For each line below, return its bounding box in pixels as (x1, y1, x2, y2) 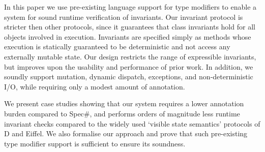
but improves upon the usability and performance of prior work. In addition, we (4, 61, 253, 72)
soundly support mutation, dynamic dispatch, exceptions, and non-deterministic (4, 71, 253, 82)
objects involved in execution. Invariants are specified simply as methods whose (4, 31, 251, 42)
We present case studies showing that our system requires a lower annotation (4, 98, 244, 109)
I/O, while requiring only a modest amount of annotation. (4, 81, 185, 92)
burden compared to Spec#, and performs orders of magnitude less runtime (4, 108, 240, 118)
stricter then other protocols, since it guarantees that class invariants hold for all (4, 21, 255, 32)
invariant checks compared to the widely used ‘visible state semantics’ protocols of (4, 118, 260, 129)
